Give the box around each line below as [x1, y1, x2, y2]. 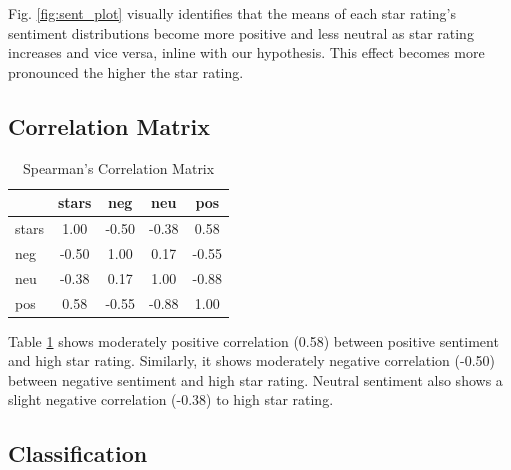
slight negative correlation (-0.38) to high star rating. [8, 389, 334, 410]
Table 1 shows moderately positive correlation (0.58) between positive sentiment [8, 330, 499, 351]
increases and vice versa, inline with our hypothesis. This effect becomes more [8, 42, 485, 63]
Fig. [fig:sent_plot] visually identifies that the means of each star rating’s [8, 3, 456, 23]
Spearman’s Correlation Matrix [22, 157, 215, 178]
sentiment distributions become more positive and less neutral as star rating [8, 22, 474, 43]
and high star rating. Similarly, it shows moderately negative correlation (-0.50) [8, 350, 496, 371]
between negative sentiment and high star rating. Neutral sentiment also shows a [8, 369, 503, 390]
